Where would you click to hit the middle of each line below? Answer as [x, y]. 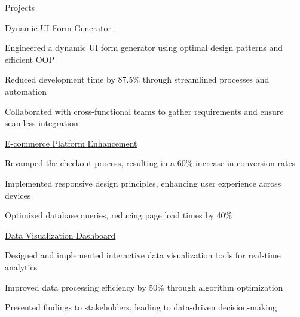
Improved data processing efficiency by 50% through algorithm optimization [144, 287]
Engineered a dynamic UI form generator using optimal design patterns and [144, 48]
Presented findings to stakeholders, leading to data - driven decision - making [141, 307]
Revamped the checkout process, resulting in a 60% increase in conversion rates [150, 163]
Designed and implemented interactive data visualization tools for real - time [143, 255]
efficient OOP [30, 59]
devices [18, 195]
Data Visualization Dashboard [60, 235]
